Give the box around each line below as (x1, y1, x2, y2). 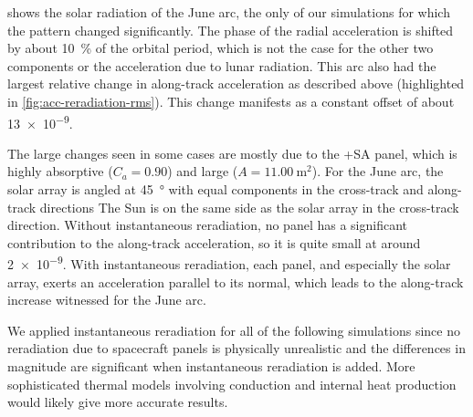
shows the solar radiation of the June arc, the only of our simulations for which (7, 3, 450, 21)
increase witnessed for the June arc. (7, 290, 206, 309)
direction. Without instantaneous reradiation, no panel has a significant (7, 215, 407, 235)
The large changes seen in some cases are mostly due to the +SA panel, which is (7, 143, 457, 162)
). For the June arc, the (311, 162, 444, 181)
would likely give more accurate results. (7, 392, 228, 412)
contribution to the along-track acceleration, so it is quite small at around (7, 233, 421, 252)
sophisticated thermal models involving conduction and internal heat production (7, 374, 457, 393)
